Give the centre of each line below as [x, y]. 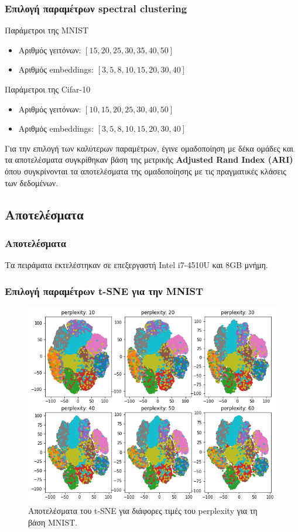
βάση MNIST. [53, 522]
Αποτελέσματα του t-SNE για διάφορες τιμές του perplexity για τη [143, 510]
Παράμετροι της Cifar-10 [48, 89]
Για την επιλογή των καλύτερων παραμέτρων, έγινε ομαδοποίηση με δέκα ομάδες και [149, 148]
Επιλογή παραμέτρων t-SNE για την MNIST [104, 291]
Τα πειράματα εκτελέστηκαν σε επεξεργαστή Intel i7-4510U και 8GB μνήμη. [136, 265]
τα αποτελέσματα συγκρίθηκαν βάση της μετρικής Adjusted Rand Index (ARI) [149, 159]
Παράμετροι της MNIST [47, 30]
